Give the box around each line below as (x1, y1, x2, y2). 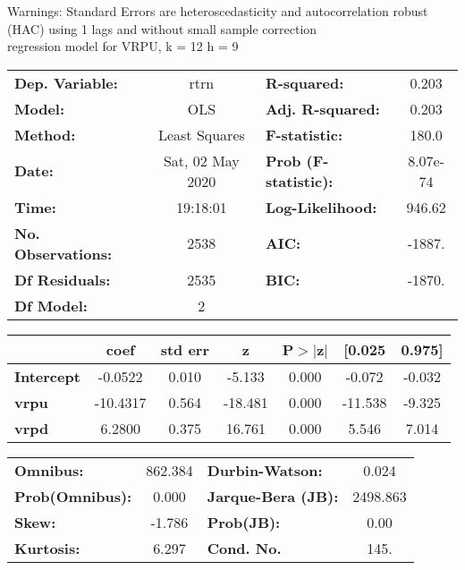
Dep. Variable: (14, 72, 118, 93)
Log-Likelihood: (265, 196, 377, 217)
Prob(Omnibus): (14, 485, 132, 506)
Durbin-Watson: (207, 459, 323, 481)
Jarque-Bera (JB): (207, 485, 339, 506)
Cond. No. (207, 537, 282, 558)
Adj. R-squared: (265, 98, 380, 119)
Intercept (14, 365, 80, 387)
